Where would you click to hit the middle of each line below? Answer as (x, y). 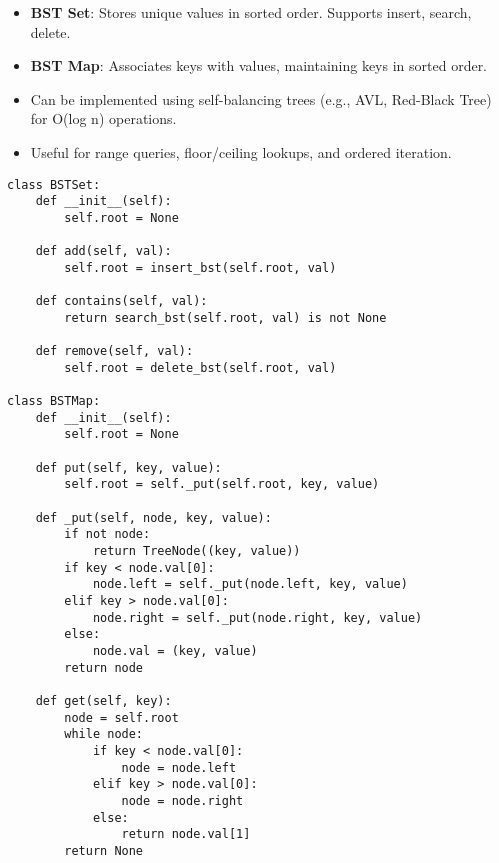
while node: (104, 734)
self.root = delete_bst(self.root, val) (200, 367)
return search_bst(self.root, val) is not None (225, 317)
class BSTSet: (54, 184)
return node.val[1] (186, 834)
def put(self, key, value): (128, 467)
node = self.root (121, 717)
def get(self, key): (103, 700)
